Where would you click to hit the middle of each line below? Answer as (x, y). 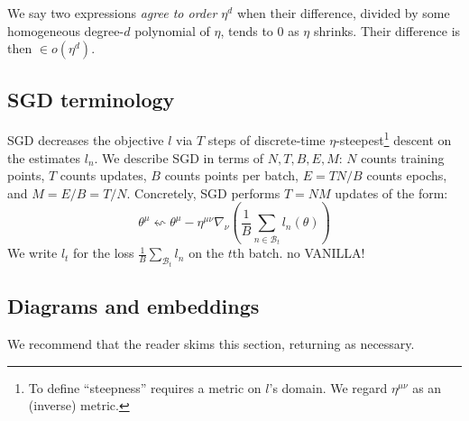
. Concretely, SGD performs (203, 192)
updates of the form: (391, 192)
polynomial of (172, 30)
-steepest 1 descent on (394, 139)
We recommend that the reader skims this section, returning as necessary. (211, 344)
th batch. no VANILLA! (299, 253)
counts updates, (103, 175)
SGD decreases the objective (86, 140)
